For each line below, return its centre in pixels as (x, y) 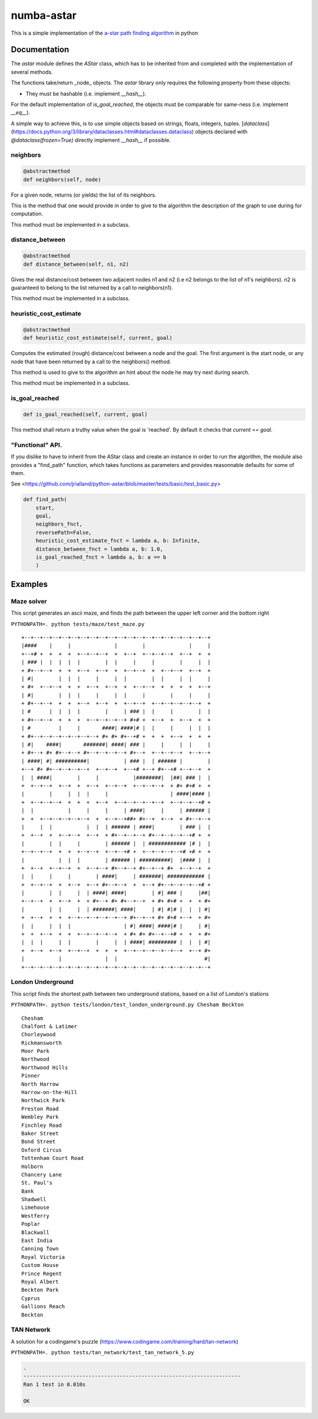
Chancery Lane (42, 1174)
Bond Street (39, 1142)
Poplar (31, 1224)
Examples (29, 584)
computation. (27, 214)
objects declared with (221, 132)
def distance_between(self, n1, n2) (76, 264)
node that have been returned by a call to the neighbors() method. (91, 362)
